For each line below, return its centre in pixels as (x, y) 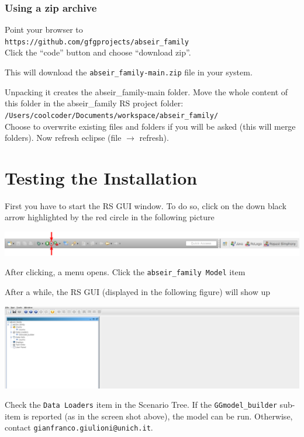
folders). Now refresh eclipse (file (63, 138)
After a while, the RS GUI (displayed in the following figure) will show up (137, 292)
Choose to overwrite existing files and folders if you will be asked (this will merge (150, 126)
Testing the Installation (101, 177)
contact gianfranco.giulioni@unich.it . (79, 427)
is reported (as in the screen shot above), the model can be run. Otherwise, (158, 416)
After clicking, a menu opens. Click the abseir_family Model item (125, 272)
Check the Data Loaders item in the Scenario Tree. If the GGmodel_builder (141, 405)
